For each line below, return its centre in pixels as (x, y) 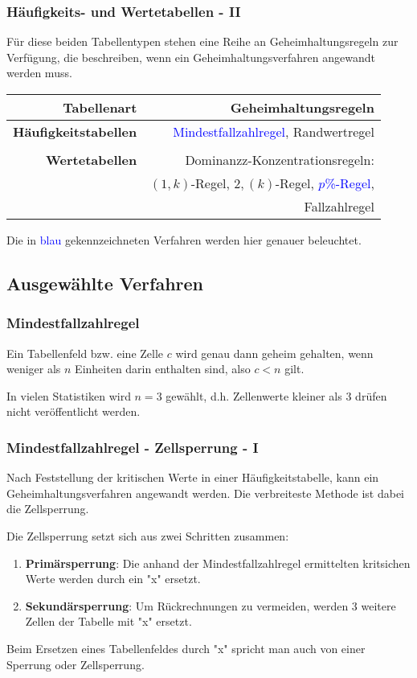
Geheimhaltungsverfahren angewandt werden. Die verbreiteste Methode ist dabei (206, 493)
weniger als (34, 369)
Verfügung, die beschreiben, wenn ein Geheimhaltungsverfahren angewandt (191, 57)
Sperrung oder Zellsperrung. (76, 664)
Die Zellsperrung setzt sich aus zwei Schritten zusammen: (148, 535)
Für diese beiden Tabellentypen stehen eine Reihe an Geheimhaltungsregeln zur (202, 41)
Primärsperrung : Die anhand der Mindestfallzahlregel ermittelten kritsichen (218, 563)
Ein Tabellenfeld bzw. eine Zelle (85, 353)
